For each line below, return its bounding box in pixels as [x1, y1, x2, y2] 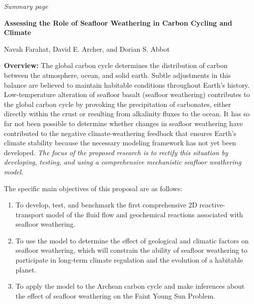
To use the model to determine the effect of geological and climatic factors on [15, 235, 249, 245]
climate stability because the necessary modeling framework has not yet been [4, 137, 236, 148]
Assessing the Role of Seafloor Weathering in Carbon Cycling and [4, 17, 232, 28]
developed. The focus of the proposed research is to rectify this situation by [4, 147, 228, 157]
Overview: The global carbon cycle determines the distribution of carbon [4, 60, 228, 70]
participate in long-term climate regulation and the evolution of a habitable [15, 255, 243, 265]
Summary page [4, 1, 48, 11]
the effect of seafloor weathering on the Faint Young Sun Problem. [15, 290, 216, 301]
